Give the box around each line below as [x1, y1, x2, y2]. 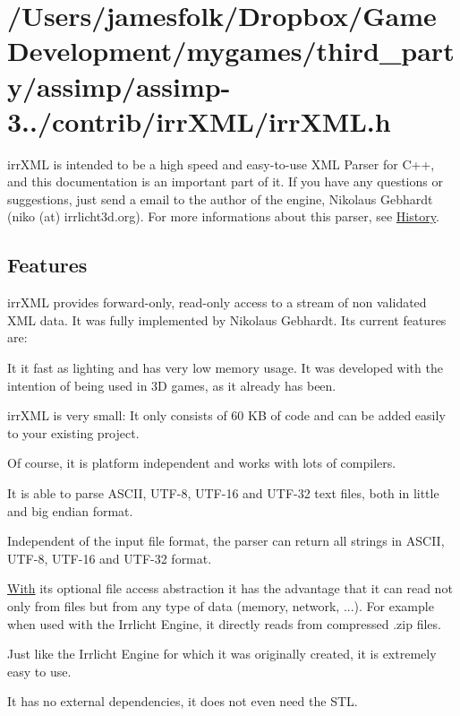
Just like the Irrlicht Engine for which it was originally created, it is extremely [7, 644, 437, 663]
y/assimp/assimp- [7, 67, 231, 104]
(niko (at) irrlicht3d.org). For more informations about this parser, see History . [7, 207, 439, 226]
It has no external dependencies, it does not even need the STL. [7, 692, 358, 711]
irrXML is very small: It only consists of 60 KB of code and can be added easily [7, 406, 446, 425]
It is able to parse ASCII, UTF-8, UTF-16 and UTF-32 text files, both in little [7, 484, 439, 503]
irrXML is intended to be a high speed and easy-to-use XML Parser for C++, [7, 154, 435, 173]
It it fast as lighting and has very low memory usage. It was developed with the [7, 358, 443, 377]
